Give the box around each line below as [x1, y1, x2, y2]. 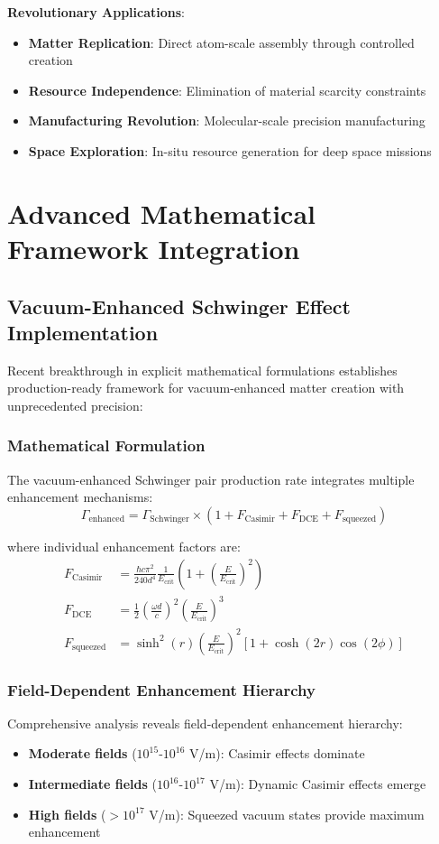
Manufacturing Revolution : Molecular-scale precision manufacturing [28, 111, 425, 130]
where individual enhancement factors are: [7, 536, 241, 555]
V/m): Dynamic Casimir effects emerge [209, 774, 426, 793]
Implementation [7, 318, 159, 346]
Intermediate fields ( [28, 774, 157, 793]
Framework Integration [7, 229, 300, 266]
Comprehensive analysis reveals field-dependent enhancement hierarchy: [7, 713, 403, 732]
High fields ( [28, 804, 106, 823]
